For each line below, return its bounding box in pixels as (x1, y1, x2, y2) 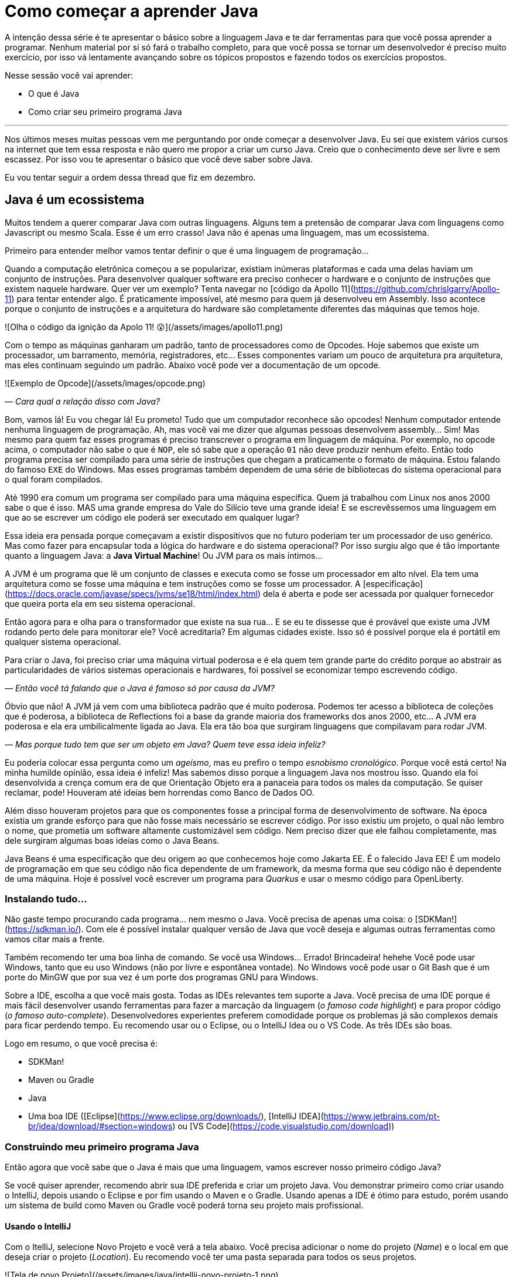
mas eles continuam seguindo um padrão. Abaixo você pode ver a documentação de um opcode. (5, 359, 381, 370)
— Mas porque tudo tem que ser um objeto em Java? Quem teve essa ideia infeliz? (5, 739, 326, 749)
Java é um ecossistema (5, 192, 145, 208)
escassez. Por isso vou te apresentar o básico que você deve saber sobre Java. (5, 154, 313, 164)
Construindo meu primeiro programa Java (5, 1140, 199, 1153)
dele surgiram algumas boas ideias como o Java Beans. (5, 835, 220, 845)
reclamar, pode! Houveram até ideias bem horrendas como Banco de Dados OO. (5, 787, 314, 797)
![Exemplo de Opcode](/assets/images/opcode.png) (5, 378, 206, 388)
